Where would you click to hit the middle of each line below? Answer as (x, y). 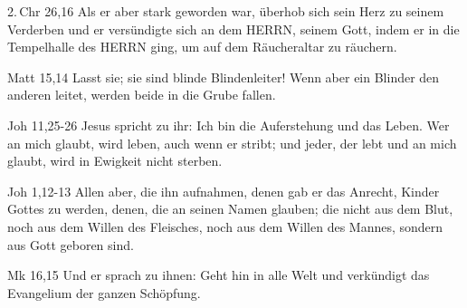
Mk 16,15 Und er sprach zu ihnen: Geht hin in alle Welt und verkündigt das (219, 275)
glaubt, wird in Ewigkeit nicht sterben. (115, 161)
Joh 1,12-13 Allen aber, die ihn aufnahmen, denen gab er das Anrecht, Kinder (224, 191)
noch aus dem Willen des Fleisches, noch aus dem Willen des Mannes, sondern (225, 226)
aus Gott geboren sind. (71, 244)
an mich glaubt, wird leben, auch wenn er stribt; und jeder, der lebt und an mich (232, 143)
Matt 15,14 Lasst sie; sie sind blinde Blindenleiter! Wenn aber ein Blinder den (224, 77)
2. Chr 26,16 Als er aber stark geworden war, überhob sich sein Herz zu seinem (226, 11)
